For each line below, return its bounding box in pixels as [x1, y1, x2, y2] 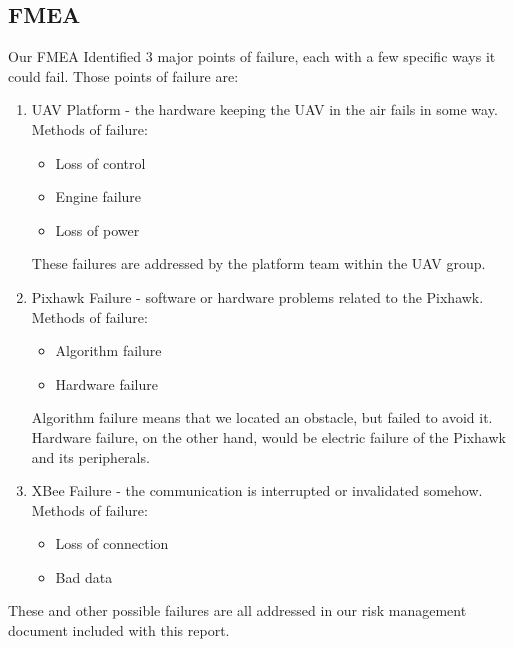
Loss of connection [55, 533, 169, 554]
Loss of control [55, 152, 146, 173]
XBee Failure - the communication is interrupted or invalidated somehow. [31, 480, 483, 501]
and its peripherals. [31, 446, 150, 467]
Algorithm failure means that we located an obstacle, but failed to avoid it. [31, 407, 493, 428]
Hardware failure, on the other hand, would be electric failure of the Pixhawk [31, 426, 506, 447]
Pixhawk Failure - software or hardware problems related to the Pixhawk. [31, 286, 484, 307]
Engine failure [55, 186, 142, 207]
